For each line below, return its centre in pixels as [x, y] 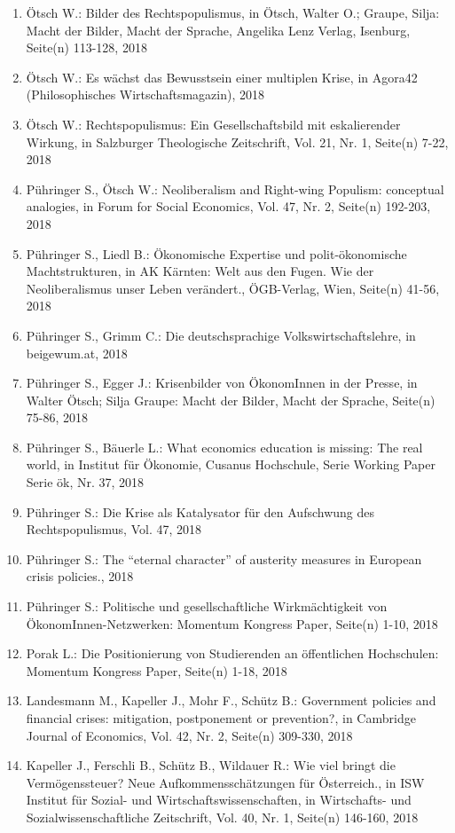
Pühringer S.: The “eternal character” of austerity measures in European [224, 558]
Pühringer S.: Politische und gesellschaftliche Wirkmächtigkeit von [207, 606]
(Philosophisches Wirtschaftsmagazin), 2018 [145, 94]
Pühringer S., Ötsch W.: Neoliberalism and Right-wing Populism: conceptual [235, 189]
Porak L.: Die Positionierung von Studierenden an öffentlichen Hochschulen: [232, 653]
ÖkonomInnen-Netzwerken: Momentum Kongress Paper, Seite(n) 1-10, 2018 [232, 623]
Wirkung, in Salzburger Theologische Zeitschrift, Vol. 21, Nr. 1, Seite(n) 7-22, [237, 141]
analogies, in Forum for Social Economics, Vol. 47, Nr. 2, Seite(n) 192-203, [228, 206]
